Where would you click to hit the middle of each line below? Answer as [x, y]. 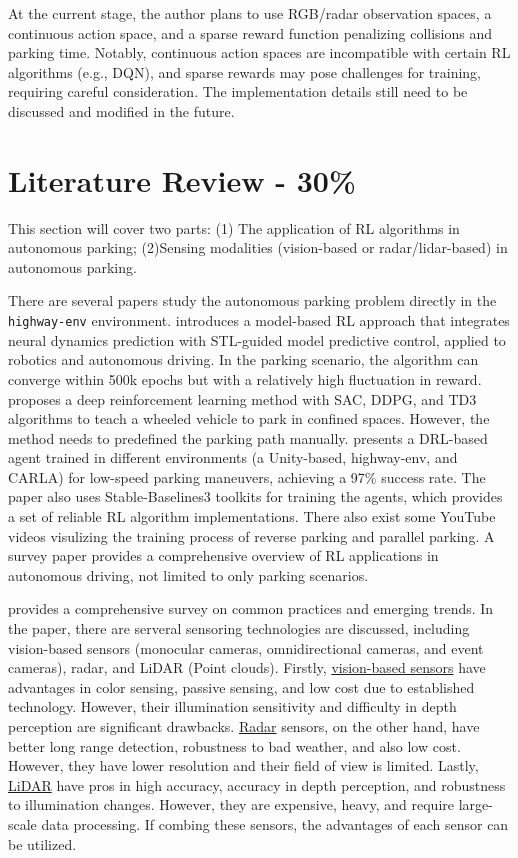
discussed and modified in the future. [121, 110]
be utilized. [42, 843]
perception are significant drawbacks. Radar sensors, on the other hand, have [244, 726]
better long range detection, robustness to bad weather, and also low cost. [234, 745]
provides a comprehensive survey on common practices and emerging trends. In [251, 608]
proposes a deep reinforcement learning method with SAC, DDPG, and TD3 [242, 398]
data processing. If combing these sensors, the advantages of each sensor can [275, 823]
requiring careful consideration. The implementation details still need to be [238, 91]
